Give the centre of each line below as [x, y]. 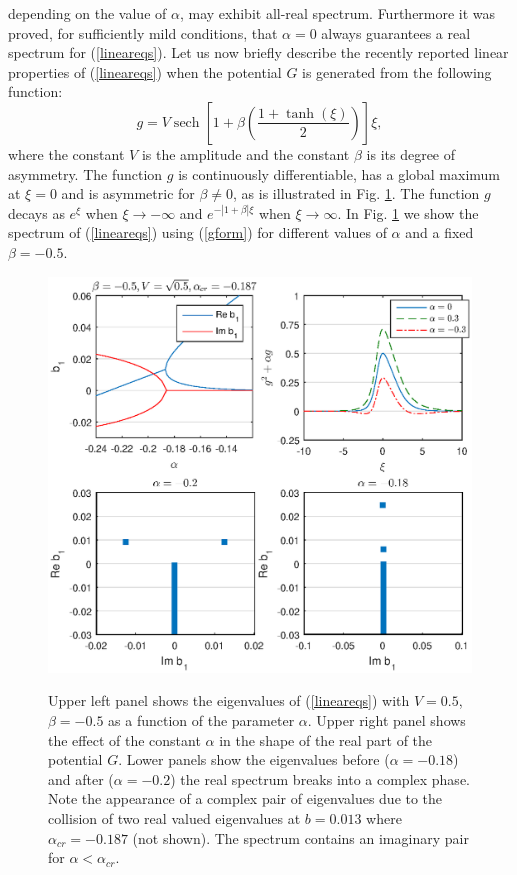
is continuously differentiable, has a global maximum [339, 173]
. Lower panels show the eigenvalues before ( [254, 759]
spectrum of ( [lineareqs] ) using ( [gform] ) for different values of [197, 232]
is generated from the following [397, 71]
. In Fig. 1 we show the [408, 212]
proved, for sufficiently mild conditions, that [143, 32]
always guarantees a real [396, 32]
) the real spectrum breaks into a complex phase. [320, 778]
